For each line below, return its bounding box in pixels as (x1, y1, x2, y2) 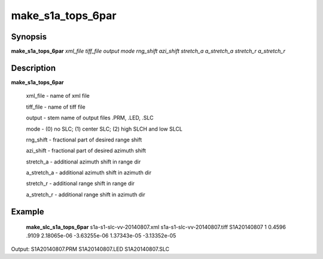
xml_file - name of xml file (26, 92, 90, 100)
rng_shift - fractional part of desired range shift (26, 136, 142, 143)
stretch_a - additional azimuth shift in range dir (26, 158, 141, 165)
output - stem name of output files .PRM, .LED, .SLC (26, 114, 154, 122)
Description (11, 63, 56, 73)
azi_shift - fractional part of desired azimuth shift (26, 147, 147, 155)
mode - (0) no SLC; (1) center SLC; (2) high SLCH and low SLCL (26, 125, 182, 132)
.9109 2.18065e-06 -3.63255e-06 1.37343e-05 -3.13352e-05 (26, 232, 176, 239)
